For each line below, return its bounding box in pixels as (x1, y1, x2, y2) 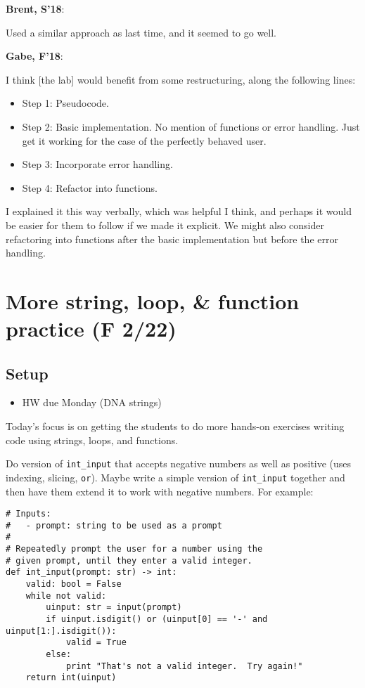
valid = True (65, 637, 127, 648)
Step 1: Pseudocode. (22, 96, 109, 110)
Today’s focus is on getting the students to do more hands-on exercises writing (6, 419, 345, 434)
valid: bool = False (25, 579, 122, 590)
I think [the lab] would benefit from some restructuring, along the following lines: (6, 72, 356, 86)
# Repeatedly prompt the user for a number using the (6, 544, 263, 554)
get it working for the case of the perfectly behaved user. (22, 133, 267, 148)
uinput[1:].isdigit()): (6, 625, 117, 636)
